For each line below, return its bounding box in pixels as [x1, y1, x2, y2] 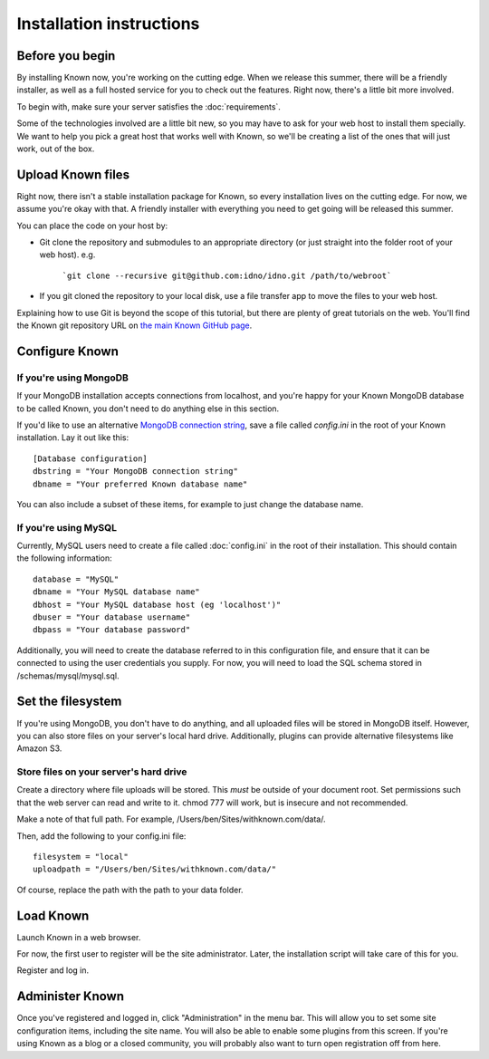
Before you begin [16, 48, 116, 63]
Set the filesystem [16, 694, 122, 709]
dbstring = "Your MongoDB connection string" [33, 467, 239, 477]
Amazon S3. [16, 743, 62, 754]
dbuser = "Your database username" [33, 612, 191, 622]
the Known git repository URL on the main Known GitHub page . [16, 320, 253, 331]
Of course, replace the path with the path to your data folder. [16, 884, 244, 895]
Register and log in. [16, 965, 90, 976]
